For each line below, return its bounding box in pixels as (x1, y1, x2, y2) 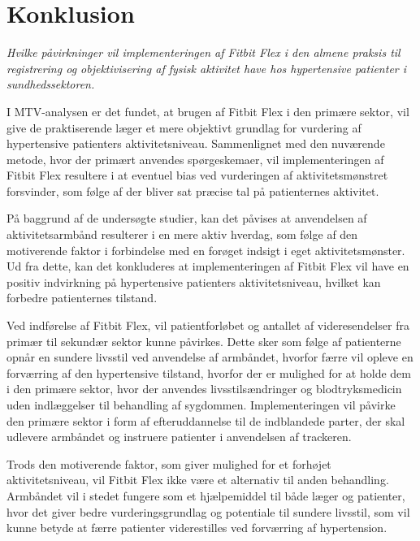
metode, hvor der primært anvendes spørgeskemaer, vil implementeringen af (6, 150, 384, 167)
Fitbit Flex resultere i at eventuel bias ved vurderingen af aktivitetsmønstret (6, 167, 388, 184)
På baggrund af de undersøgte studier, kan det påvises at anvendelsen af (6, 210, 367, 227)
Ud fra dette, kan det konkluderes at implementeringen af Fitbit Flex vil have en (6, 258, 409, 275)
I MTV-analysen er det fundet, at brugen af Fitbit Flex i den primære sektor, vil (6, 102, 409, 119)
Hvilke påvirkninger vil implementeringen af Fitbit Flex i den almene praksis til (6, 44, 401, 61)
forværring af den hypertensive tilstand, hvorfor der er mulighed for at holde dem (6, 364, 411, 381)
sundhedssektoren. (6, 76, 95, 93)
